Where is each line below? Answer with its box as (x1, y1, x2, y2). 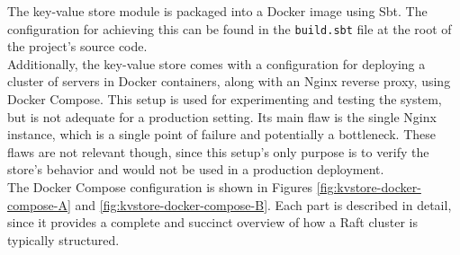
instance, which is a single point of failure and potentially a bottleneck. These (7, 125, 436, 144)
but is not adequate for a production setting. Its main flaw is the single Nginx (7, 107, 437, 126)
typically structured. (7, 230, 120, 249)
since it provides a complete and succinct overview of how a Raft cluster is (7, 213, 419, 232)
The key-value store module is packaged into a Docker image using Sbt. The (7, 2, 428, 20)
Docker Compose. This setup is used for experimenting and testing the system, (7, 90, 442, 109)
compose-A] (7, 195, 71, 214)
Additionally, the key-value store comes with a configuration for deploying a (7, 54, 426, 73)
